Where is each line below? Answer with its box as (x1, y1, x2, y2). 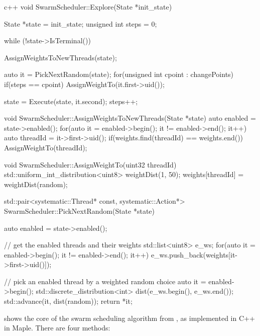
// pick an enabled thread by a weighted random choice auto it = (4, 276, 206, 286)
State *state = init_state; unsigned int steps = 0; (4, 18, 157, 29)
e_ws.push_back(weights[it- (151, 249, 238, 260)
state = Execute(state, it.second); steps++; (4, 96, 138, 106)
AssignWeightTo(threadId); (4, 142, 87, 152)
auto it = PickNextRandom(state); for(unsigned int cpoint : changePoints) (4, 69, 234, 79)
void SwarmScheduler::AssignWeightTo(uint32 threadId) (4, 159, 177, 170)
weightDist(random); (4, 179, 68, 189)
